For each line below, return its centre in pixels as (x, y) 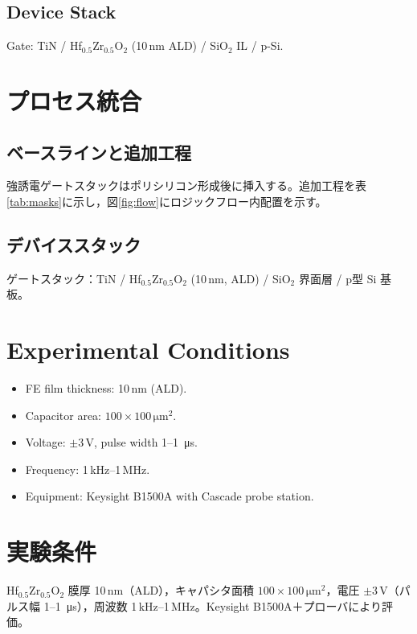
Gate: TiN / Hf (44, 45)
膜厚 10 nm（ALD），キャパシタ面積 (161, 590)
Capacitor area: (63, 415)
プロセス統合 (74, 100)
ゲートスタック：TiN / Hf (74, 278)
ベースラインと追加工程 (99, 152)
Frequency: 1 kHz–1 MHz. (88, 469)
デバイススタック (74, 244)
